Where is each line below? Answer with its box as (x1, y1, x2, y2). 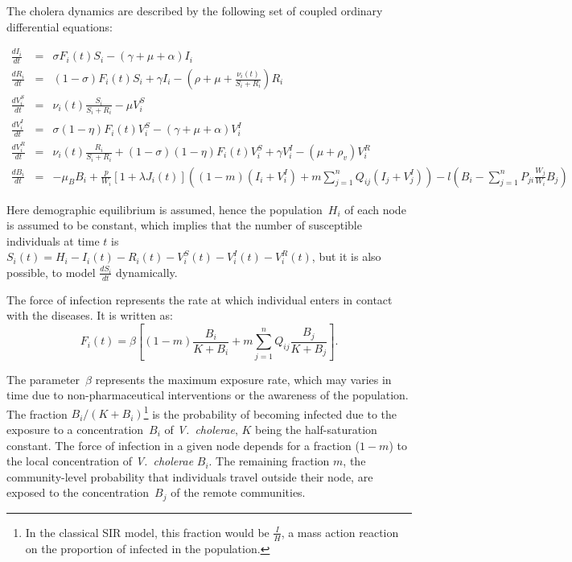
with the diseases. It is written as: (6, 307, 173, 324)
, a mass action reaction (281, 523, 399, 540)
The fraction (6, 405, 68, 422)
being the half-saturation (255, 421, 377, 438)
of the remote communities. (171, 484, 306, 501)
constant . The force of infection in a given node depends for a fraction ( (6, 436, 360, 453)
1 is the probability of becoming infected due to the (143, 403, 397, 422)
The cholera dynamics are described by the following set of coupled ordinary (6, 2, 383, 19)
